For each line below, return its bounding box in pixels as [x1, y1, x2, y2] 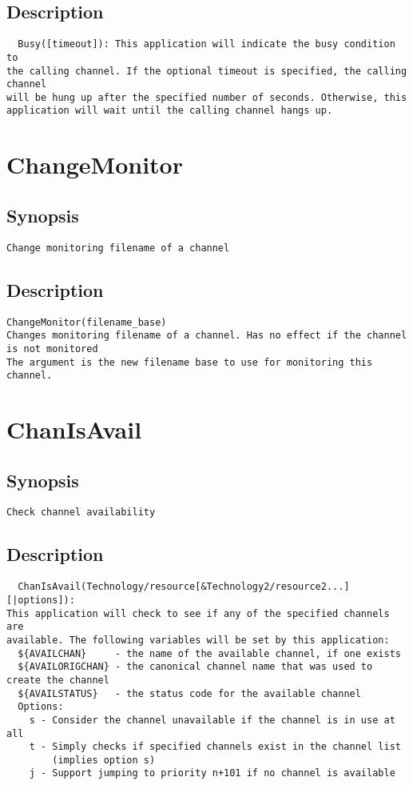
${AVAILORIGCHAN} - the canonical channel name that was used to [18, 661, 373, 673]
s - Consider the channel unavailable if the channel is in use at [29, 714, 395, 726]
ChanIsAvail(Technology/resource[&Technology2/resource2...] [18, 581, 350, 593]
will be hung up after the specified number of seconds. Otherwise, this [6, 91, 407, 103]
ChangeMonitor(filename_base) [6, 316, 167, 328]
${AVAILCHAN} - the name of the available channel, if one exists [18, 647, 401, 659]
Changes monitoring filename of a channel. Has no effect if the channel [6, 330, 407, 342]
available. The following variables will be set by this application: [6, 634, 390, 646]
